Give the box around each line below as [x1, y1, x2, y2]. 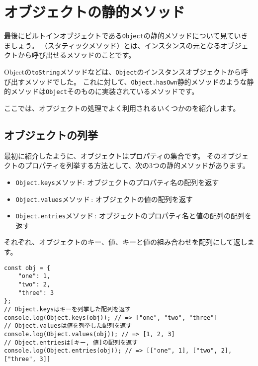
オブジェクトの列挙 [4, 127, 98, 142]
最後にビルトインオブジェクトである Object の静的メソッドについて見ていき [4, 30, 248, 41]
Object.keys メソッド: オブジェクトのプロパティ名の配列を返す [15, 177, 219, 187]
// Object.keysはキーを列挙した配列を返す [4, 305, 131, 313]
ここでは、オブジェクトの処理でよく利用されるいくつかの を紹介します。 [4, 102, 240, 113]
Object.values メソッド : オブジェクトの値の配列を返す [15, 193, 193, 204]
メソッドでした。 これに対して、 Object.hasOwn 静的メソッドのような [24, 76, 247, 87]
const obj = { [4, 264, 51, 272]
